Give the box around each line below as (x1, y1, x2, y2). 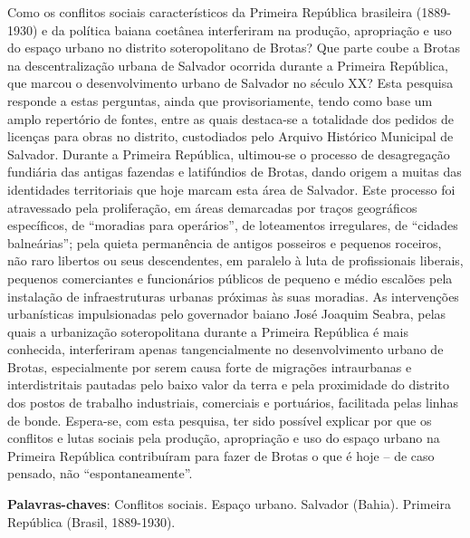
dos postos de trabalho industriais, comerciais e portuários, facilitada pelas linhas (7, 393, 458, 412)
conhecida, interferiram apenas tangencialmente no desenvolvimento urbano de (7, 340, 444, 359)
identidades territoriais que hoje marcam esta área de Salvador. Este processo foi (7, 179, 456, 198)
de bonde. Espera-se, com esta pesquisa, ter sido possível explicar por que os (7, 410, 432, 429)
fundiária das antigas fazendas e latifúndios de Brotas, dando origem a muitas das (7, 162, 462, 181)
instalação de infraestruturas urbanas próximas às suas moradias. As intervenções (7, 286, 459, 305)
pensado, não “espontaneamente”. (7, 464, 193, 483)
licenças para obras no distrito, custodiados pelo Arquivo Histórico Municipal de (7, 127, 454, 146)
